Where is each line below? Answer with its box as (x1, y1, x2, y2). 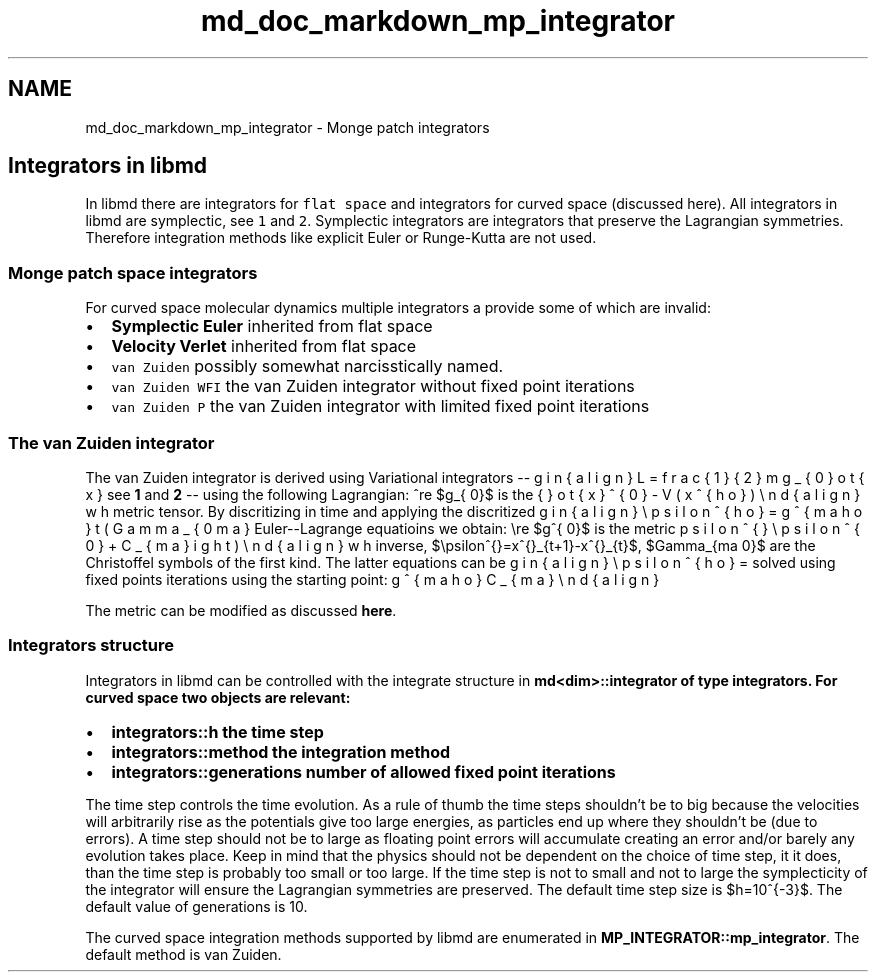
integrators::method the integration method (111, 741, 451, 762)
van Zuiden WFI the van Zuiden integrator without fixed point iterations (111, 376, 635, 397)
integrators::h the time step (111, 721, 324, 742)
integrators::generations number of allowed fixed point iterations (111, 761, 616, 782)
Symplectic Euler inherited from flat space (111, 316, 433, 337)
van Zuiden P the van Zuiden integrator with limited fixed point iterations (111, 396, 650, 417)
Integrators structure (8, 635, 174, 656)
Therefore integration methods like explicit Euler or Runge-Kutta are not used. (85, 229, 597, 247)
